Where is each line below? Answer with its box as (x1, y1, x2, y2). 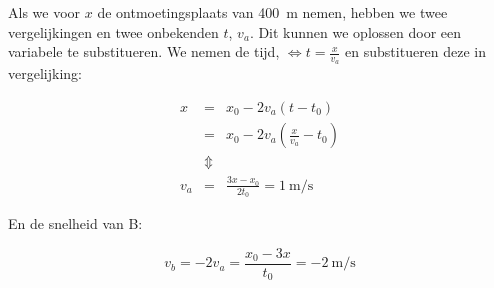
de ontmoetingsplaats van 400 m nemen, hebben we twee (97, 2, 448, 22)
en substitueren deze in (345, 41, 487, 62)
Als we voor (8, 2, 81, 22)
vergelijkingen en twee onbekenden (8, 21, 219, 42)
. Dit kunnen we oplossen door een (249, 21, 462, 42)
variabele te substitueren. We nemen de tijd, (8, 41, 280, 62)
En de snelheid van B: (8, 213, 143, 234)
